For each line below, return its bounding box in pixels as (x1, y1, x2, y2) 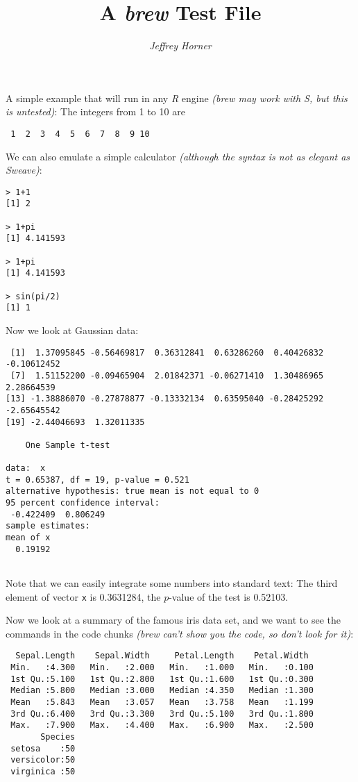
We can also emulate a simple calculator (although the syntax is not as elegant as (6, 149, 350, 163)
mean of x (6, 533, 51, 543)
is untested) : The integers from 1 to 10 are (6, 104, 185, 119)
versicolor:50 (10, 755, 76, 765)
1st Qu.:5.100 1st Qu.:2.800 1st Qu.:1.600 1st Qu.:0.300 (10, 674, 314, 684)
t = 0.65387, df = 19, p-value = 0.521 (6, 474, 189, 485)
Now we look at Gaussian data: (6, 322, 139, 337)
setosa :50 (10, 743, 76, 754)
